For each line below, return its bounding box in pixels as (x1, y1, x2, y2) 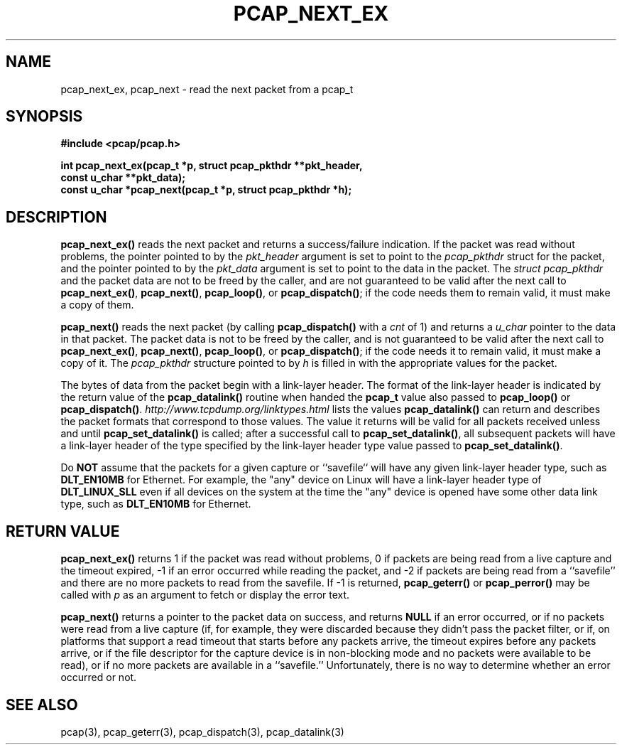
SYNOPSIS (6, 107, 83, 126)
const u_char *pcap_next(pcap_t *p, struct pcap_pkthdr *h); (60, 183, 352, 196)
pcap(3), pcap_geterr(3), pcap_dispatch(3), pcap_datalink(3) (60, 725, 344, 738)
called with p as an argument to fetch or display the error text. (60, 589, 350, 601)
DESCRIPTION (6, 208, 107, 226)
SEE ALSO (6, 695, 78, 714)
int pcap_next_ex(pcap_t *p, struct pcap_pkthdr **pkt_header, (60, 159, 363, 172)
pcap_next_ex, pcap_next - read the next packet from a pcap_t (60, 82, 354, 95)
